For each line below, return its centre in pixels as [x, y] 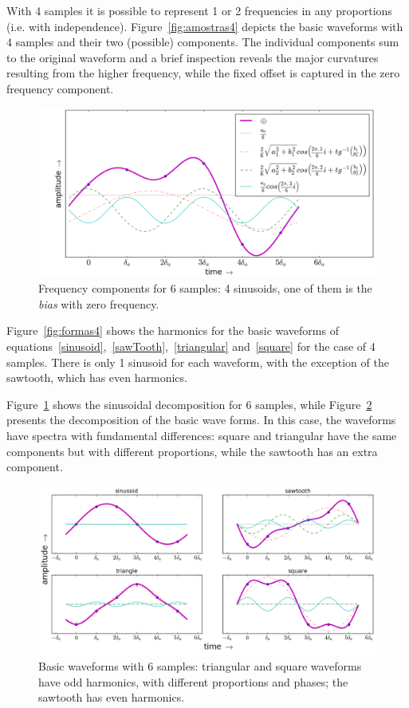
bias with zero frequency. [99, 303]
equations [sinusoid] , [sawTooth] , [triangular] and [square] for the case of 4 [191, 346]
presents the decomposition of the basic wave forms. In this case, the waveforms [201, 420]
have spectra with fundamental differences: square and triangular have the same [202, 435]
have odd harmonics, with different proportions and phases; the [193, 681]
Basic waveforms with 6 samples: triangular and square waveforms [200, 666]
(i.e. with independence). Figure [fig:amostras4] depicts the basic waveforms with [205, 26]
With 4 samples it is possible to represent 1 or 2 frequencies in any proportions [199, 10]
